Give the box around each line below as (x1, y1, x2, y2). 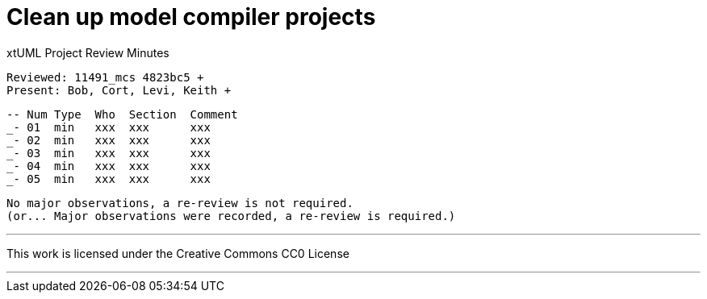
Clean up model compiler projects (6, 3, 376, 31)
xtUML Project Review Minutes (6, 45, 169, 60)
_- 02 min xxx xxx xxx (6, 133, 211, 147)
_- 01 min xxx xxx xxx (6, 120, 211, 134)
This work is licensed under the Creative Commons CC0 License (6, 246, 349, 260)
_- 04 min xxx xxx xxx (6, 159, 211, 172)
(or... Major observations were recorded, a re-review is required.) (6, 209, 456, 222)
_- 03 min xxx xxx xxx (6, 146, 211, 160)
